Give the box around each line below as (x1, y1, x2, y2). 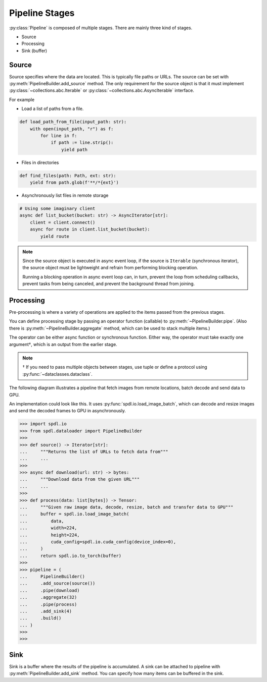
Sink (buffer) (21, 48, 47, 54)
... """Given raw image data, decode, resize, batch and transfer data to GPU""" (19, 505, 233, 510)
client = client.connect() (30, 220, 96, 225)
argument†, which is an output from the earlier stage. (9, 341, 117, 347)
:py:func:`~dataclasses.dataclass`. (22, 371, 92, 377)
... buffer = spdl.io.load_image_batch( (19, 511, 130, 517)
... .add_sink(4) (19, 608, 72, 614)
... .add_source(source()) (19, 580, 96, 586)
